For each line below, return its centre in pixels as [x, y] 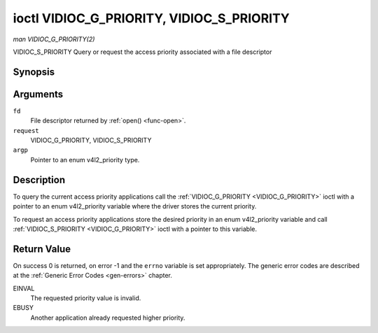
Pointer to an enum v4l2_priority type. [85, 160]
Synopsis [34, 72]
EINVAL [24, 288]
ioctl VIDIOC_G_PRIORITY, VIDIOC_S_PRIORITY [151, 18]
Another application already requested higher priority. [108, 318]
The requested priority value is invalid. [86, 298]
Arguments [38, 94]
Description [39, 179]
